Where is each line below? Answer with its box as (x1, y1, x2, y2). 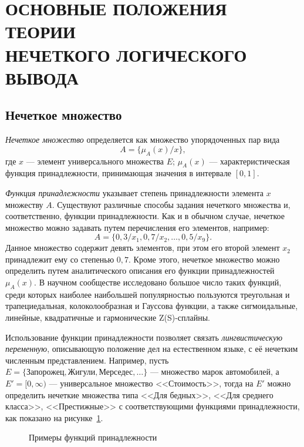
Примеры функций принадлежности (29, 431, 157, 443)
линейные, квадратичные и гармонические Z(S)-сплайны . (5, 311, 211, 324)
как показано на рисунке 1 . (5, 411, 103, 424)
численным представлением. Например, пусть (5, 354, 169, 366)
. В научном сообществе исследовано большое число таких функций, (34, 276, 282, 288)
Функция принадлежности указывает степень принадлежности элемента (5, 186, 264, 199)
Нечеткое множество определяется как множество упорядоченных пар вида (5, 133, 280, 146)
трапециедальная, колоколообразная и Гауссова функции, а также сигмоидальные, (5, 300, 298, 312)
